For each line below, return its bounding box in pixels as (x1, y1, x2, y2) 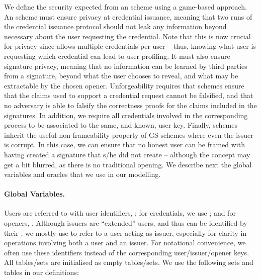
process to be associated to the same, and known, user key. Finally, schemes (4, 120, 238, 130)
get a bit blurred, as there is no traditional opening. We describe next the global (4, 159, 252, 169)
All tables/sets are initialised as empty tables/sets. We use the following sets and (4, 257, 253, 267)
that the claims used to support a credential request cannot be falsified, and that (4, 90, 253, 101)
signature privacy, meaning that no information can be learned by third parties (4, 60, 247, 71)
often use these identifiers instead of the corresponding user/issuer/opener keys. (4, 247, 249, 257)
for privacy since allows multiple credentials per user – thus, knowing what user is (4, 41, 256, 51)
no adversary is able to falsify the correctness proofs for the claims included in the (4, 100, 257, 110)
